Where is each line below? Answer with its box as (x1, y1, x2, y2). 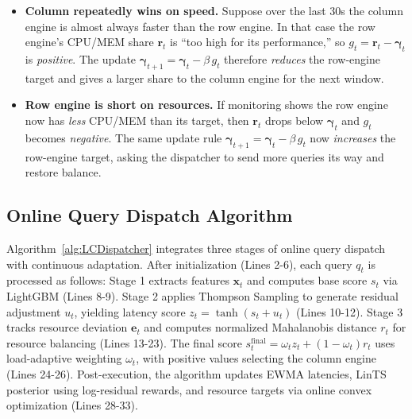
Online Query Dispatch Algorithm (6, 203, 293, 227)
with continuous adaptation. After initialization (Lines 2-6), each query (6, 255, 352, 272)
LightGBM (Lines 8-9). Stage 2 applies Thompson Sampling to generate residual (6, 287, 399, 304)
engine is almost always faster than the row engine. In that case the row (25, 17, 375, 34)
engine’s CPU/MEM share (25, 33, 154, 50)
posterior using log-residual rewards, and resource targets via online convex (6, 381, 372, 398)
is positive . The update (25, 50, 137, 67)
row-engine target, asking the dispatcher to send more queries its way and (25, 148, 384, 165)
